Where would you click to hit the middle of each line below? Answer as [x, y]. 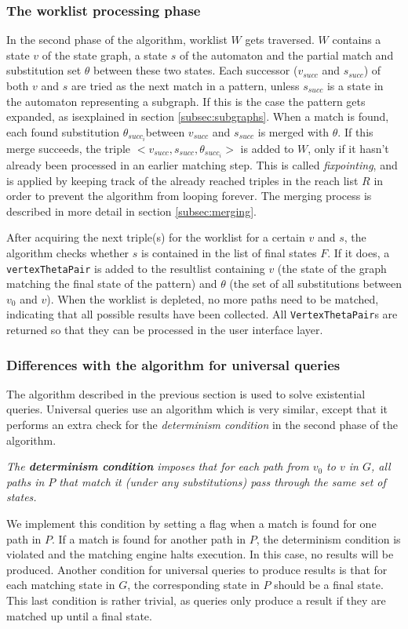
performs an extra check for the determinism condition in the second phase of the [202, 425]
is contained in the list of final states [229, 252]
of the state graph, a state [104, 55]
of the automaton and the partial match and [286, 55]
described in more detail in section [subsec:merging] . [131, 211]
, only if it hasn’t [348, 148]
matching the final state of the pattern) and [112, 284]
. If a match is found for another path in [149, 538]
